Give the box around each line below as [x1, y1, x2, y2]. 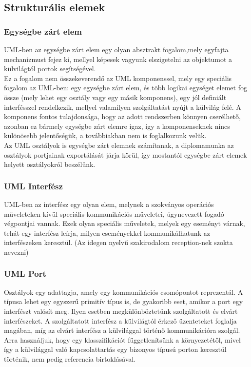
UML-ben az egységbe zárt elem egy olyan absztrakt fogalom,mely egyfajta [4, 44, 229, 54]
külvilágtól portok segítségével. [4, 63, 96, 74]
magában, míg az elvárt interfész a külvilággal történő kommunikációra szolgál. [4, 325, 240, 335]
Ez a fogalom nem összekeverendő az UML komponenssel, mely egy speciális [4, 73, 232, 83]
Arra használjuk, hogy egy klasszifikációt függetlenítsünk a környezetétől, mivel [4, 334, 241, 345]
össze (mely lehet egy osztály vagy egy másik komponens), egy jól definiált [4, 92, 227, 102]
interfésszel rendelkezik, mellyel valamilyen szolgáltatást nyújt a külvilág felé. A [4, 102, 241, 112]
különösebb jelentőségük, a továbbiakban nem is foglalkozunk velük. [4, 130, 207, 141]
